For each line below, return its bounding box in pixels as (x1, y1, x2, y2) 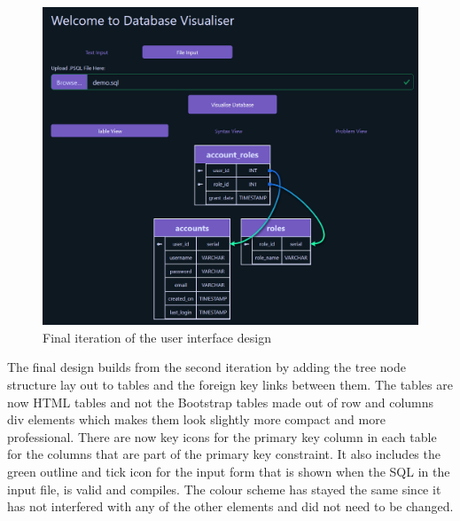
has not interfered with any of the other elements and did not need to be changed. (7, 497, 454, 516)
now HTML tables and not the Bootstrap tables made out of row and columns (7, 392, 434, 411)
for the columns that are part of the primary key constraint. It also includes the (7, 445, 441, 463)
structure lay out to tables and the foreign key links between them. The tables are (7, 375, 453, 393)
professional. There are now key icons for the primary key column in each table (7, 427, 437, 446)
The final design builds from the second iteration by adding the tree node (7, 358, 406, 376)
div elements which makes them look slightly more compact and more (7, 410, 386, 429)
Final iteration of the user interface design (43, 328, 271, 346)
